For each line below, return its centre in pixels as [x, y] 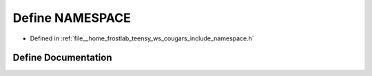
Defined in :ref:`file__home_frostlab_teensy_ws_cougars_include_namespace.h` [142, 38]
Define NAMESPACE [72, 18]
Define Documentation [62, 58]
